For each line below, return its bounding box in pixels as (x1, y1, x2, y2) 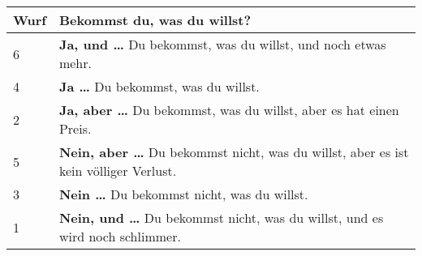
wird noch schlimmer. (58, 227, 181, 245)
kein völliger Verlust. (58, 161, 177, 180)
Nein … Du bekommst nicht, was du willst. (58, 185, 308, 203)
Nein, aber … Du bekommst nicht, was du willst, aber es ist (58, 143, 409, 161)
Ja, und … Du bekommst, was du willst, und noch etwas (58, 35, 386, 53)
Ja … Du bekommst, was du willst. (58, 77, 260, 96)
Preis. (58, 119, 92, 138)
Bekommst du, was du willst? (58, 11, 252, 29)
